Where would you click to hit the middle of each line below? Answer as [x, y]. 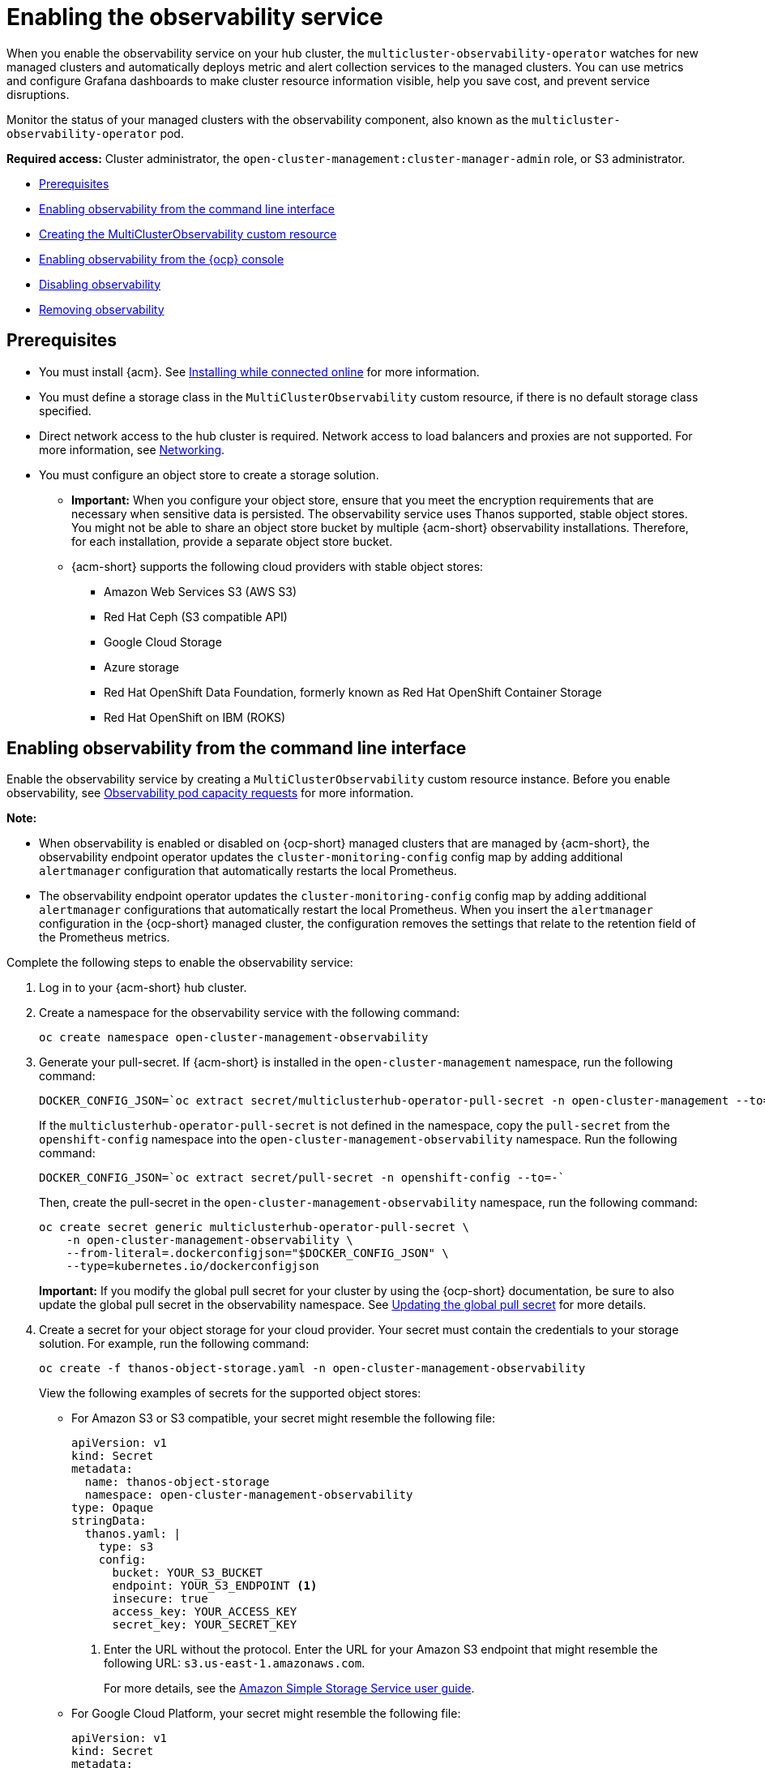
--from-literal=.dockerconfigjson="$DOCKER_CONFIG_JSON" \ [257, 1253]
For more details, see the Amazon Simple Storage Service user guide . [289, 1689]
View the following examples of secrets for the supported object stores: [230, 1393]
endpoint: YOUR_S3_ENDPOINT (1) [215, 1586]
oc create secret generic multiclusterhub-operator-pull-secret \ [254, 1227]
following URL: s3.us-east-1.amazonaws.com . [235, 1663]
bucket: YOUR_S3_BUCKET [188, 1573]
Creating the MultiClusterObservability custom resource [188, 234]
